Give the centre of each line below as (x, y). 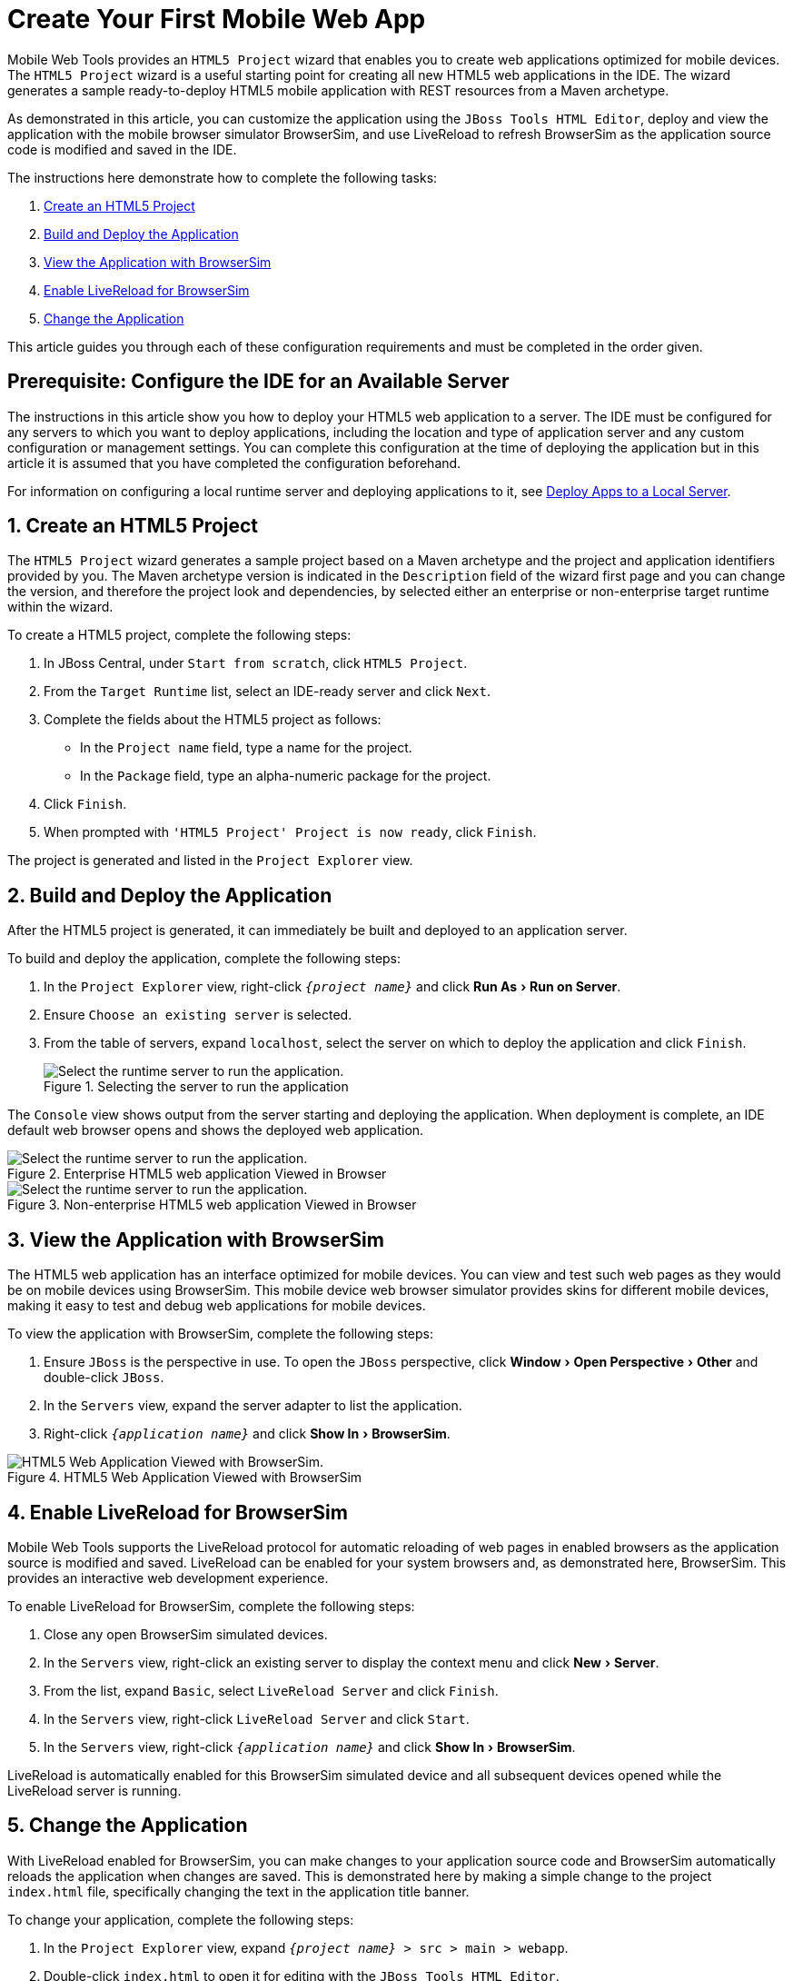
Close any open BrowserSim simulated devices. (186, 1634)
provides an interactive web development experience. (168, 1578)
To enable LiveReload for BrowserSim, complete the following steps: (211, 1606)
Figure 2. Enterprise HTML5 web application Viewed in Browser (197, 1174)
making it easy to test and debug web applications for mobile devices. (217, 1306)
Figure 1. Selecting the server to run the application (196, 1087)
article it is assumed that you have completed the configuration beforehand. (234, 463)
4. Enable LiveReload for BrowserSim (178, 1512)
